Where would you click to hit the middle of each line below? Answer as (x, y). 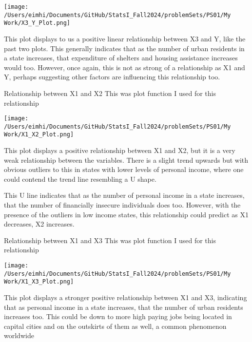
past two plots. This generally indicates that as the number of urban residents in (124, 48)
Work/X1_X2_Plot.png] (39, 135)
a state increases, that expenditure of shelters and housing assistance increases (121, 58)
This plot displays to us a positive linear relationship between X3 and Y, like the (125, 38)
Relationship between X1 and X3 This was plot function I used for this (110, 240)
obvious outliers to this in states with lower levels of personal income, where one (124, 169)
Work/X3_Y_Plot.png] (37, 23)
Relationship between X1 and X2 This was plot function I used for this (110, 93)
